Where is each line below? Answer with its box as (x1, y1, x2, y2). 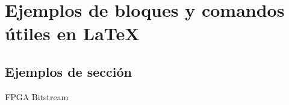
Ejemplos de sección (5, 62, 132, 80)
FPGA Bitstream (5, 90, 69, 103)
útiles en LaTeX (5, 21, 140, 46)
